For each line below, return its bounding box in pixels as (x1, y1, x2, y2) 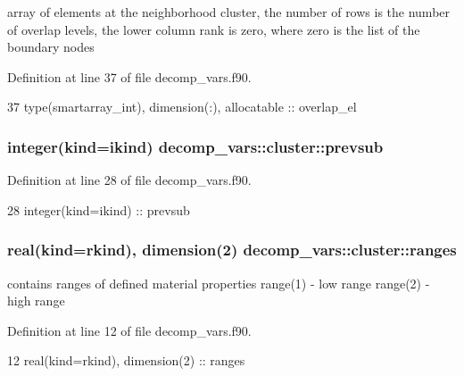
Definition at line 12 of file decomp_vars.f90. (7, 321, 252, 339)
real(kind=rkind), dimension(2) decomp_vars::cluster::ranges (7, 238, 457, 261)
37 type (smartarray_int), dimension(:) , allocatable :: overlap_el (7, 97, 357, 116)
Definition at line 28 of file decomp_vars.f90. (7, 171, 252, 189)
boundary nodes (7, 38, 95, 56)
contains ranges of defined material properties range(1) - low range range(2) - (7, 273, 430, 292)
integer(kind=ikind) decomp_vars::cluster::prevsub (7, 135, 384, 157)
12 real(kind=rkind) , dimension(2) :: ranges (7, 351, 245, 370)
